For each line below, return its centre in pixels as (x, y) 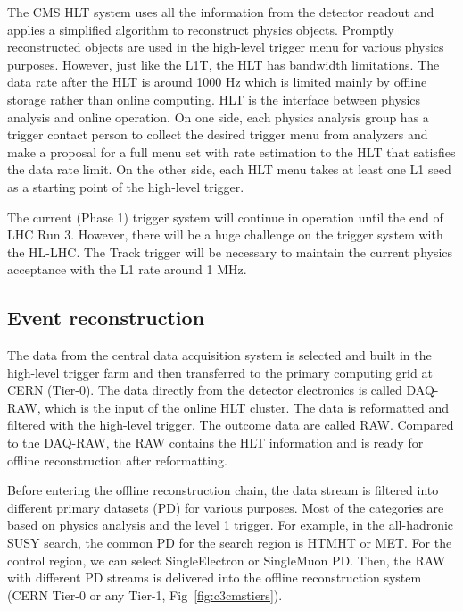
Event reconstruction (106, 318)
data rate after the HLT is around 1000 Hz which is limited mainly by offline (217, 82)
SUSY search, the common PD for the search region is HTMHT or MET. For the (230, 543)
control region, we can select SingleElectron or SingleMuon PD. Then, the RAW (227, 560)
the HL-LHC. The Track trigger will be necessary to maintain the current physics (230, 251)
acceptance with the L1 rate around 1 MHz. (127, 269)
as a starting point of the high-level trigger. (126, 186)
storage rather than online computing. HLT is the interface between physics (214, 99)
